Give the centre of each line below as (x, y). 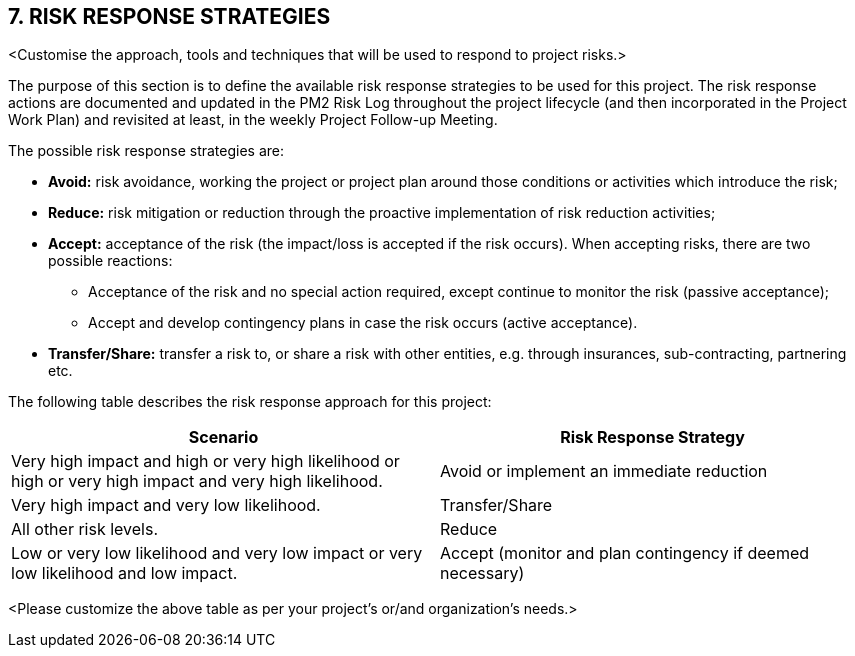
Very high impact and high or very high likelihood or (205, 461)
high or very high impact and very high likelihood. (197, 481)
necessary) (482, 573)
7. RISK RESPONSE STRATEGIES (169, 16)
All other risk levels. (85, 529)
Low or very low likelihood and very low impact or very (217, 553)
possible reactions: (110, 261)
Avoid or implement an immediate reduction (604, 471)
